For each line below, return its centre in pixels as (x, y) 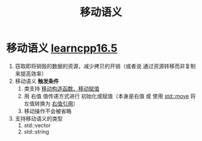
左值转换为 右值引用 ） (51, 103)
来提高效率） (31, 73)
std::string (36, 131)
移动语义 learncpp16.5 (62, 48)
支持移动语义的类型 (39, 118)
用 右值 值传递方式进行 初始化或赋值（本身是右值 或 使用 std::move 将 (110, 96)
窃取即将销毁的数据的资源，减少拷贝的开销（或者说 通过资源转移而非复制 (105, 66)
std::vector (37, 125)
